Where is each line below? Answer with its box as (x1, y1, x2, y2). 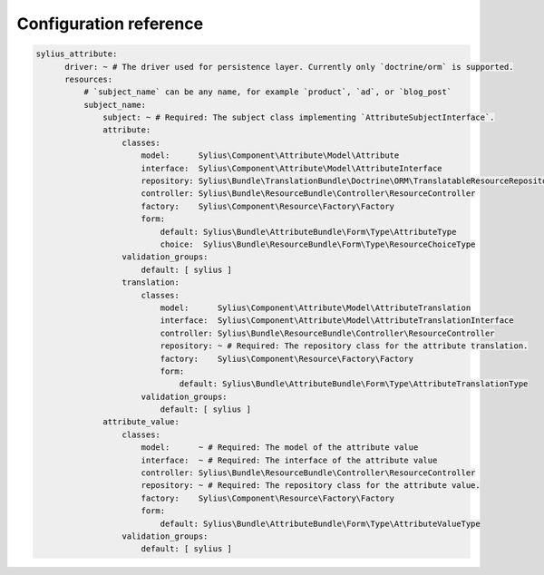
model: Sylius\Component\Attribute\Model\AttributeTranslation (160, 302, 471, 313)
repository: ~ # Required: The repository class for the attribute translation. (160, 341, 529, 351)
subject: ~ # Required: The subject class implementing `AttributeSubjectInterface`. (102, 112, 495, 122)
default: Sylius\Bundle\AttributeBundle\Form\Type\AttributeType (160, 227, 457, 237)
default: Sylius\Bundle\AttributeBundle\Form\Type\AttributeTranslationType (179, 379, 529, 389)
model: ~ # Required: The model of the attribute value (141, 443, 419, 453)
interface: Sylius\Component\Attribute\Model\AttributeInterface (141, 163, 443, 173)
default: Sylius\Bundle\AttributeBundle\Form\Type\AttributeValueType (160, 518, 481, 529)
